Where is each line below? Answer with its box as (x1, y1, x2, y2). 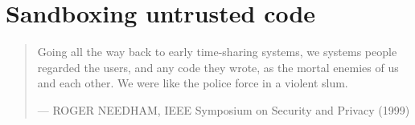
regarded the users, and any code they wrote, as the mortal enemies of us (37, 58, 399, 75)
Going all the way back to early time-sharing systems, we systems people (37, 43, 397, 60)
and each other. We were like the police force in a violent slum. (37, 75, 348, 91)
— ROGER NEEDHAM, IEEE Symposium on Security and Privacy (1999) (37, 101, 410, 118)
